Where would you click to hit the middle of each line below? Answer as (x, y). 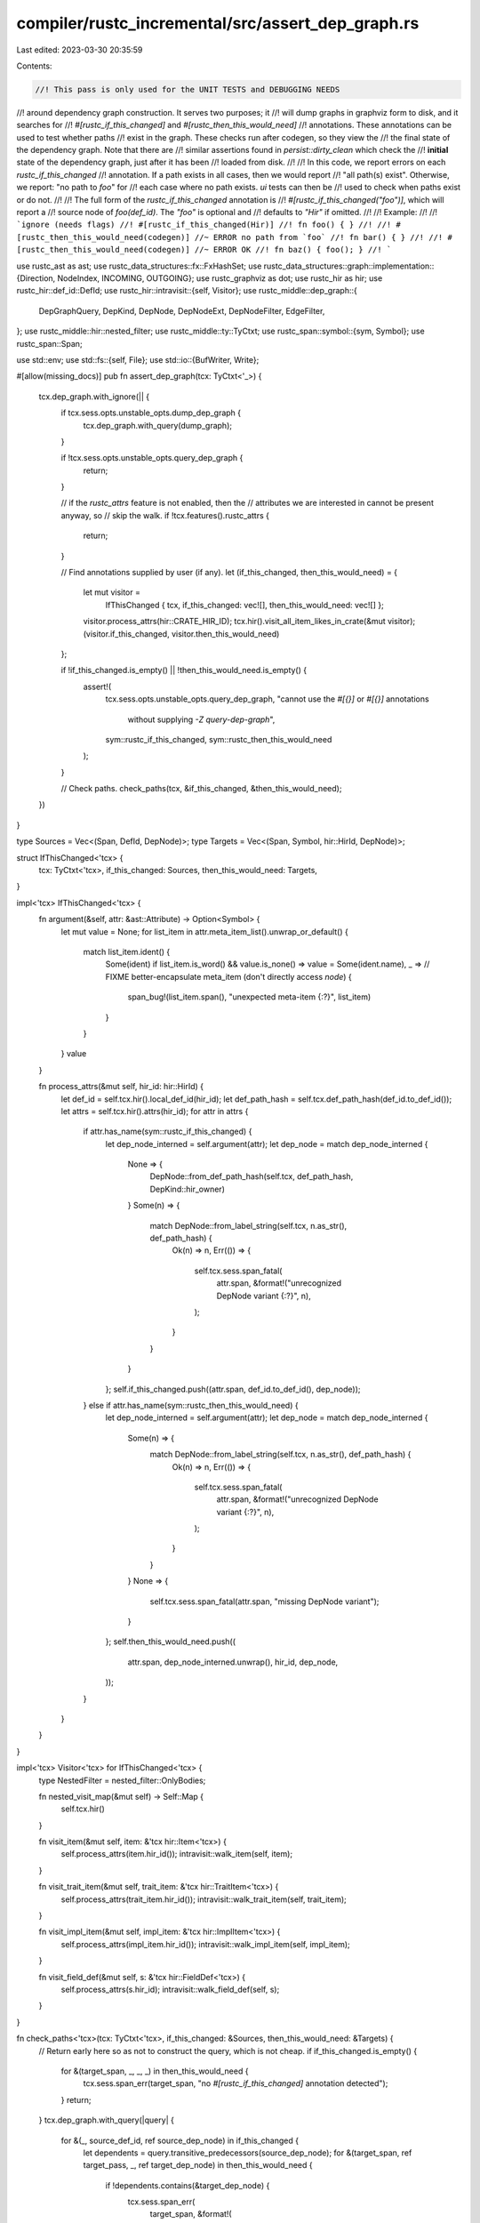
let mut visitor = (112, 592)
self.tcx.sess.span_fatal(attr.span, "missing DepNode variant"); (264, 1601)
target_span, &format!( (191, 2214)
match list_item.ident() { (127, 952)
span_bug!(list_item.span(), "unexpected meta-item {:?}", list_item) (249, 997)
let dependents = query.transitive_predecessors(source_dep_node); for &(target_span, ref (248, 2153)
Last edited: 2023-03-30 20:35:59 (80, 50)
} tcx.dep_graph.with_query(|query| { (107, 2120)
